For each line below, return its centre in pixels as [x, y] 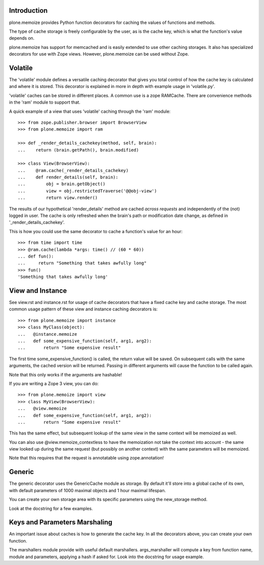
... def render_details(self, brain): [68, 177]
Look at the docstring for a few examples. [51, 508]
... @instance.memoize [47, 334]
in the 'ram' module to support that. [45, 102]
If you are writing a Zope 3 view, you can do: [54, 383]
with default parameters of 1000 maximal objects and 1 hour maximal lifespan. [88, 490]
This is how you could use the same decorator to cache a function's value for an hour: [96, 231]
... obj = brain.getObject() [62, 184]
